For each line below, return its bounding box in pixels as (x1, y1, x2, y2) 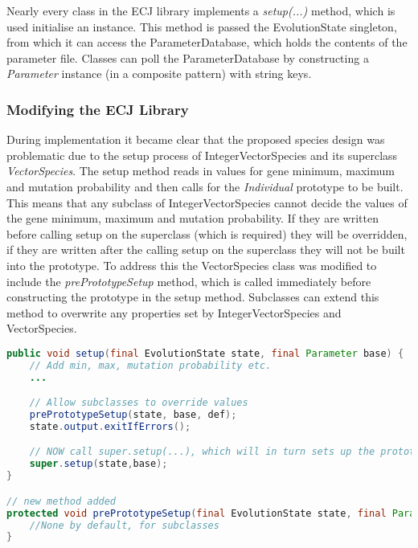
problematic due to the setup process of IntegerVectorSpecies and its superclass (6, 146, 398, 163)
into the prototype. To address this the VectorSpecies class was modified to (6, 256, 377, 273)
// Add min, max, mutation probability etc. (29, 359, 272, 371)
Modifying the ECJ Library (6, 99, 189, 119)
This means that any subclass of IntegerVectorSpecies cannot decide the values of (6, 194, 408, 211)
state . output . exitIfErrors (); (29, 420, 191, 432)
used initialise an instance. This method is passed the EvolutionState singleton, (6, 18, 397, 35)
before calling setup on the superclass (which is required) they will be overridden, (6, 225, 408, 242)
